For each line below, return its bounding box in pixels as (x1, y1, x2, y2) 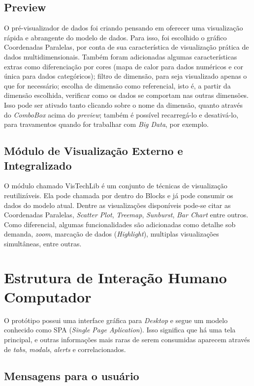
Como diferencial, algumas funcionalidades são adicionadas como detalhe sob (4, 219, 236, 229)
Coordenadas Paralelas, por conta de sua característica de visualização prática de (4, 42, 249, 52)
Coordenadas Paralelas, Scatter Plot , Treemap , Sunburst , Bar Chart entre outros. (4, 209, 249, 220)
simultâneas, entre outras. (4, 238, 82, 248)
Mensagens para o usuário (4, 368, 139, 383)
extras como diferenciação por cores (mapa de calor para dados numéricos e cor (4, 61, 243, 71)
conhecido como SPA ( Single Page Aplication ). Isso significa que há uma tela (4, 325, 236, 335)
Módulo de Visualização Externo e (4, 143, 183, 158)
